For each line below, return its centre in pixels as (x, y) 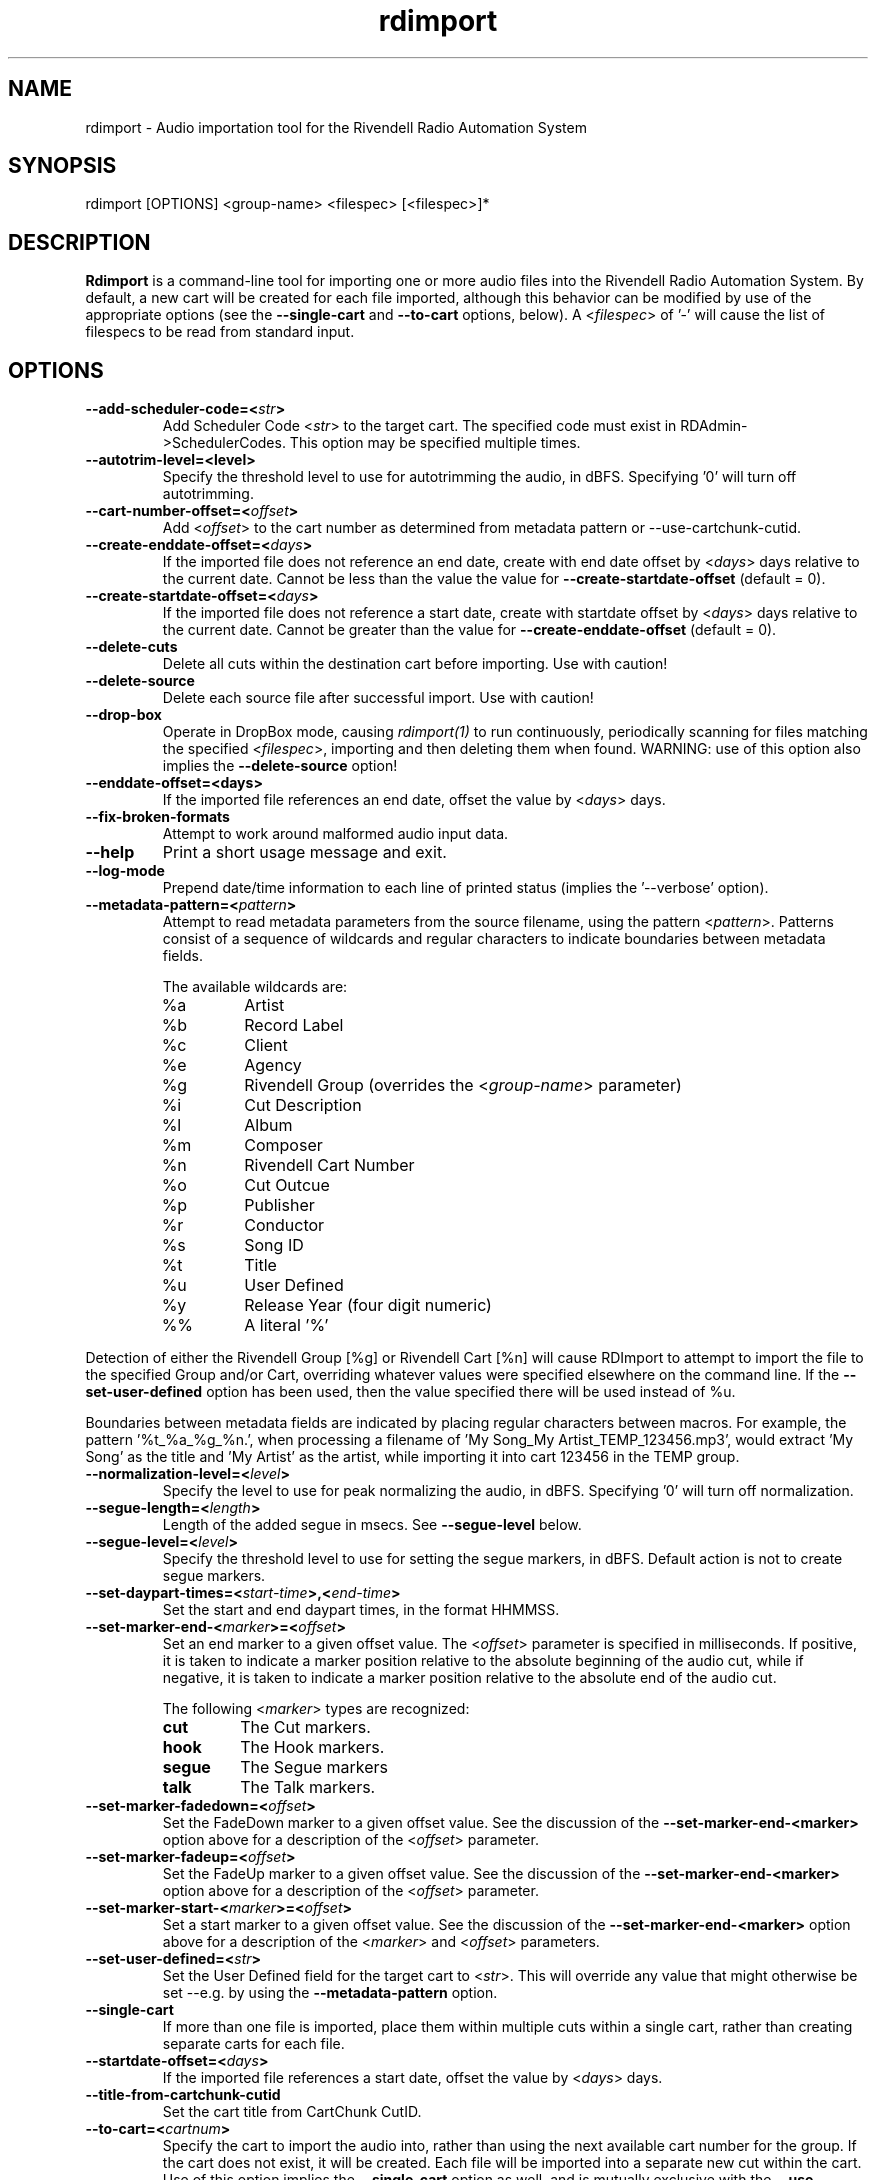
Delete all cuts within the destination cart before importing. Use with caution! (415, 664)
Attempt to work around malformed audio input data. (335, 834)
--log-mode (125, 871)
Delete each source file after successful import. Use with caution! (378, 698)
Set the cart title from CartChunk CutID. (292, 2112)
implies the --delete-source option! (280, 766)
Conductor (284, 1225)
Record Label (294, 1025)
